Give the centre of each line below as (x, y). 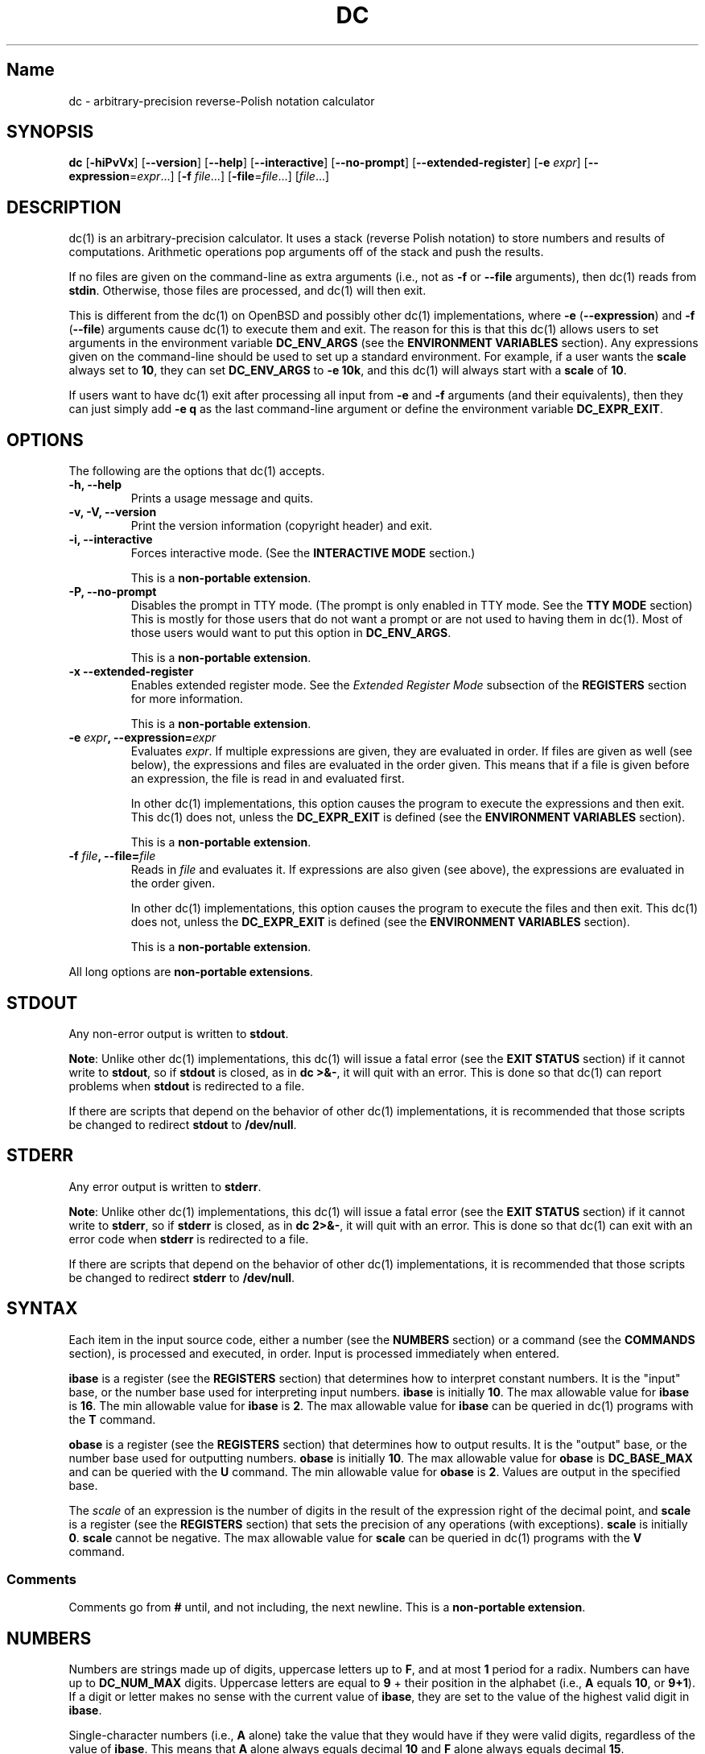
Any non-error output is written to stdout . (179, 1033)
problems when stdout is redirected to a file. (187, 1086)
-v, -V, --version (113, 512)
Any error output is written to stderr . (165, 1186)
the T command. (112, 1419)
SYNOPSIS (50, 132)
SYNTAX (42, 1309)
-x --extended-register (131, 672)
